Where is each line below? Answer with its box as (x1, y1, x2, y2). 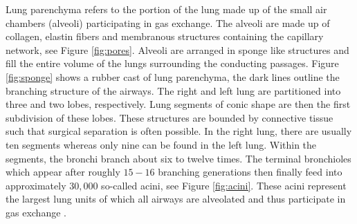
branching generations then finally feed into (158, 165, 342, 179)
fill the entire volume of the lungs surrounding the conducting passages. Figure (6, 56, 339, 71)
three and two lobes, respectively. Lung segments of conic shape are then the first (6, 97, 351, 111)
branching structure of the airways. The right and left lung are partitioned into (6, 83, 341, 97)
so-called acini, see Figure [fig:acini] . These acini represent (101, 178, 347, 192)
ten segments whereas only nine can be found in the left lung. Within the (6, 137, 317, 151)
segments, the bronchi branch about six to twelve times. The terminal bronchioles (6, 151, 351, 165)
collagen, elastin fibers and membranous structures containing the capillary (6, 29, 324, 44)
